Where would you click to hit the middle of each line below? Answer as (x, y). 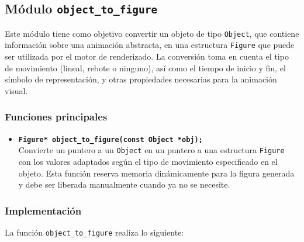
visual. (16, 90)
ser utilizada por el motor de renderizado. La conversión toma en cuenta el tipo (147, 56)
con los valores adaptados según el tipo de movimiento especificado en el (148, 161)
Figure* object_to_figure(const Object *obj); (110, 139)
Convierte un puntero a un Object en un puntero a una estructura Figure (151, 150)
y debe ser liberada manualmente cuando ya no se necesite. (124, 184)
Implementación (43, 210)
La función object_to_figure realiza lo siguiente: (94, 232)
